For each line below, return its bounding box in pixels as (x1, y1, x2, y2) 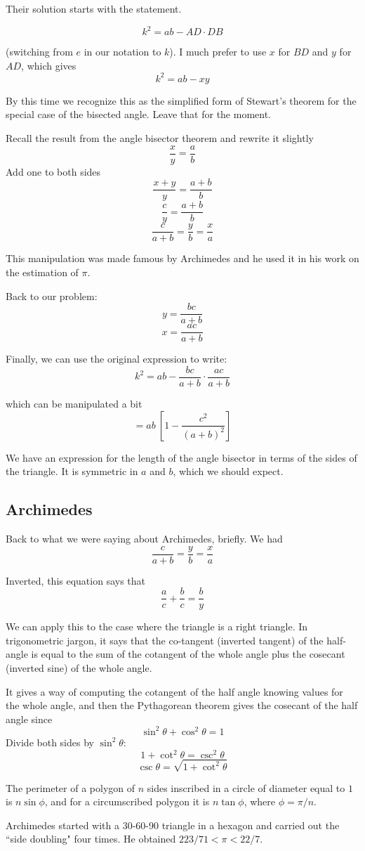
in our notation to (84, 44, 161, 59)
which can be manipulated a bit (6, 396, 142, 410)
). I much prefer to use (169, 44, 267, 59)
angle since (6, 711, 53, 726)
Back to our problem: (6, 288, 98, 303)
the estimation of (6, 265, 79, 279)
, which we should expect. (173, 464, 284, 479)
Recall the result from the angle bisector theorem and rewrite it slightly (6, 130, 314, 145)
